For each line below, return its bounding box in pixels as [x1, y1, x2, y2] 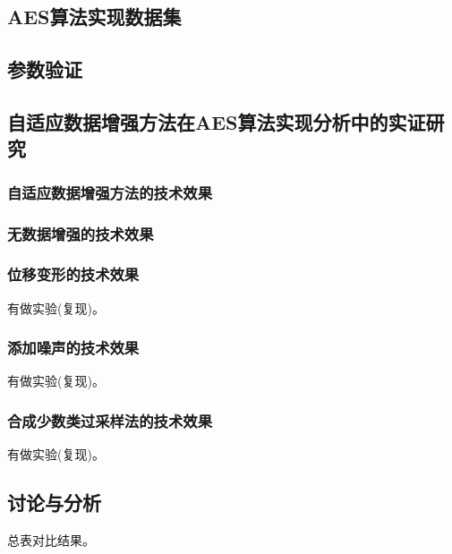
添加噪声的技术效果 [7, 337, 140, 359]
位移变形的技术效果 [7, 263, 140, 286]
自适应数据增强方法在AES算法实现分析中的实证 [7, 107, 426, 135]
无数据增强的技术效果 [7, 222, 154, 244]
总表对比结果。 [7, 531, 95, 550]
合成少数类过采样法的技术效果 [7, 409, 213, 431]
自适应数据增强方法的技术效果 [7, 181, 213, 203]
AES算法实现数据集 [7, 3, 182, 30]
